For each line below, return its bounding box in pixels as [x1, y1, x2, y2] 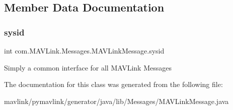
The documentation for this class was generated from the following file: [4, 79, 223, 89]
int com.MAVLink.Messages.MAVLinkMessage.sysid [4, 45, 165, 55]
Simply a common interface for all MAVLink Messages [4, 62, 172, 72]
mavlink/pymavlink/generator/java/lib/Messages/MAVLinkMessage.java [4, 95, 229, 106]
